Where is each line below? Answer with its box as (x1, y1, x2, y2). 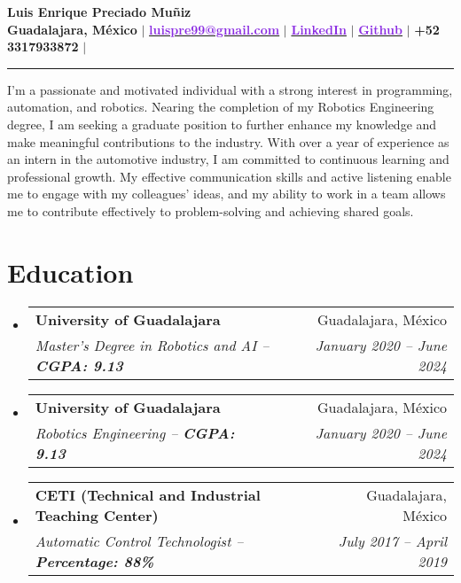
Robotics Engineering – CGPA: (35, 422, 235, 443)
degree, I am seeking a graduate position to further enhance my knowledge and (7, 114, 437, 133)
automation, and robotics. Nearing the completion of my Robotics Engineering (7, 97, 434, 116)
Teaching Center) (35, 504, 159, 525)
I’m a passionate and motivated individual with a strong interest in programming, (7, 80, 453, 98)
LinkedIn (291, 19, 347, 38)
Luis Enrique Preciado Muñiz (7, 3, 191, 20)
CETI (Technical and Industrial (35, 484, 261, 505)
